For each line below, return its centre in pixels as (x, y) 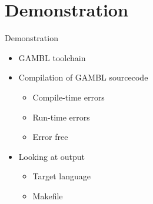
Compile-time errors (69, 97)
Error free (50, 137)
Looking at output (52, 156)
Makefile (48, 195)
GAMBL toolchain (52, 57)
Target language (62, 176)
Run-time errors (61, 117)
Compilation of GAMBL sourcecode (83, 77)
